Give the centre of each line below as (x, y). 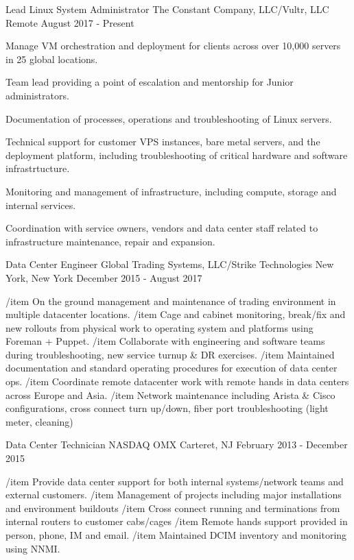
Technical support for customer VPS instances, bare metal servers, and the (163, 142)
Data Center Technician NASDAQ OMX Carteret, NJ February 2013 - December (177, 445)
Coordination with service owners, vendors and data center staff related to (162, 228)
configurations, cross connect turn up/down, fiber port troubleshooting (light (167, 408)
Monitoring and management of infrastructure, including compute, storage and (171, 191)
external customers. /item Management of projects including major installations (174, 495)
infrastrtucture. (38, 168)
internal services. (41, 205)
